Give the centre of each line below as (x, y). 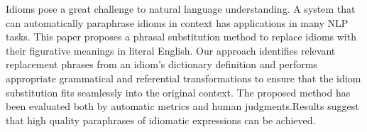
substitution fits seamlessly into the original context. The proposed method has (178, 92)
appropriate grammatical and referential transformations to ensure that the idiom (183, 78)
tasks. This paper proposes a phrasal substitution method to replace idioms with (181, 37)
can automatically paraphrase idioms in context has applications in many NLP (177, 22)
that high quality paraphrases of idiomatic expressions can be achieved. (161, 120)
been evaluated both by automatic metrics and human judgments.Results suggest (182, 106)
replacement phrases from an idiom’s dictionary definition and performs (161, 64)
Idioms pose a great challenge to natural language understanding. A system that (181, 9)
